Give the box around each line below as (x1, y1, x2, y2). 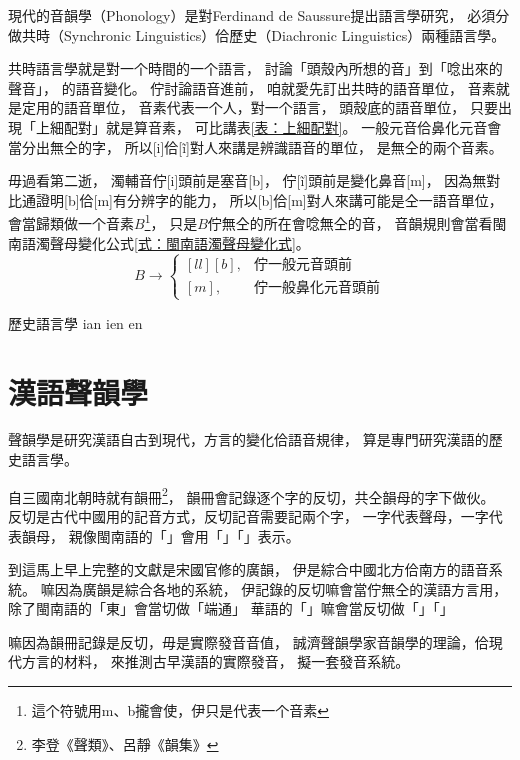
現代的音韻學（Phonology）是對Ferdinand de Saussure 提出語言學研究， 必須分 (8, 5, 510, 25)
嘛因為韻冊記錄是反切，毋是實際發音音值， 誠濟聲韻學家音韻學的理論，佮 (8, 631, 489, 652)
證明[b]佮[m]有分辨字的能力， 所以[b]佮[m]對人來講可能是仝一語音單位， (35, 189, 503, 210)
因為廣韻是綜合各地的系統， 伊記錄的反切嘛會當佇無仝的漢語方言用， (54, 578, 508, 599)
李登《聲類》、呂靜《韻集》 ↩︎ (31, 733, 219, 754)
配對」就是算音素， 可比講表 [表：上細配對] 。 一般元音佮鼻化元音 (63, 116, 488, 137)
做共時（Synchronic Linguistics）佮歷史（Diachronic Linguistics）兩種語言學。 (8, 24, 506, 45)
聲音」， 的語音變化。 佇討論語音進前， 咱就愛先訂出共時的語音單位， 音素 (8, 77, 496, 98)
